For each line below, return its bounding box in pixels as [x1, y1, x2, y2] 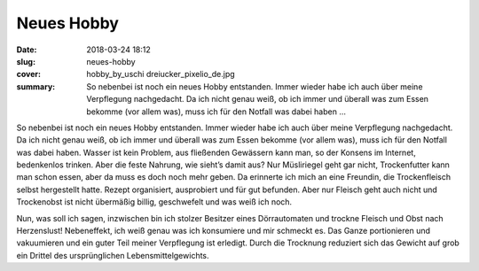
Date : [16, 44, 37, 55]
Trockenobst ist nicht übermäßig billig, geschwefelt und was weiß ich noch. [16, 197, 293, 207]
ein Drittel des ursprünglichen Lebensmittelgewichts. [16, 250, 209, 260]
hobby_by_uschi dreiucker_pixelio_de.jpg [86, 69, 235, 80]
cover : [16, 69, 42, 80]
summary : [16, 81, 56, 92]
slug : [16, 56, 35, 66]
